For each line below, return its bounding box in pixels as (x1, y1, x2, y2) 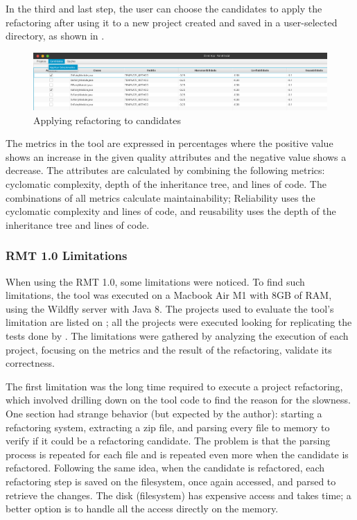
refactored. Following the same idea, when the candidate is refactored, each (6, 460, 325, 475)
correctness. (6, 356, 55, 370)
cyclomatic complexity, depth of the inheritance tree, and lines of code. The (6, 177, 326, 191)
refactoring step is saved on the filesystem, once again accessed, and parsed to (6, 474, 336, 488)
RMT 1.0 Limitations (6, 247, 128, 264)
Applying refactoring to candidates (33, 112, 181, 127)
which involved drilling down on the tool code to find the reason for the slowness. (6, 392, 351, 407)
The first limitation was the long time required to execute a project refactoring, (6, 379, 343, 393)
